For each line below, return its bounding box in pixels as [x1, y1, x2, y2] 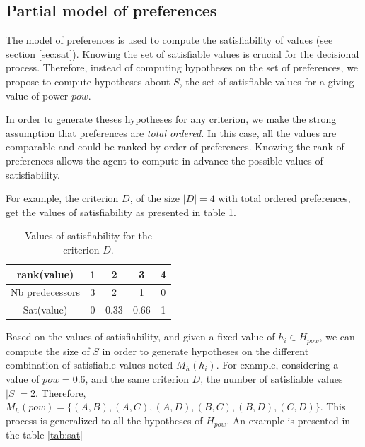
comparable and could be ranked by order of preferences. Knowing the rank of [6, 139, 344, 154]
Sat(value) [23, 302, 68, 317]
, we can [319, 329, 355, 344]
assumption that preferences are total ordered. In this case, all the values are [6, 125, 337, 140]
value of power [6, 88, 69, 102]
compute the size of [6, 343, 90, 358]
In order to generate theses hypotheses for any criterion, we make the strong [6, 112, 337, 126]
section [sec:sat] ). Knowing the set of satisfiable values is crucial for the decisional [6, 46, 359, 61]
